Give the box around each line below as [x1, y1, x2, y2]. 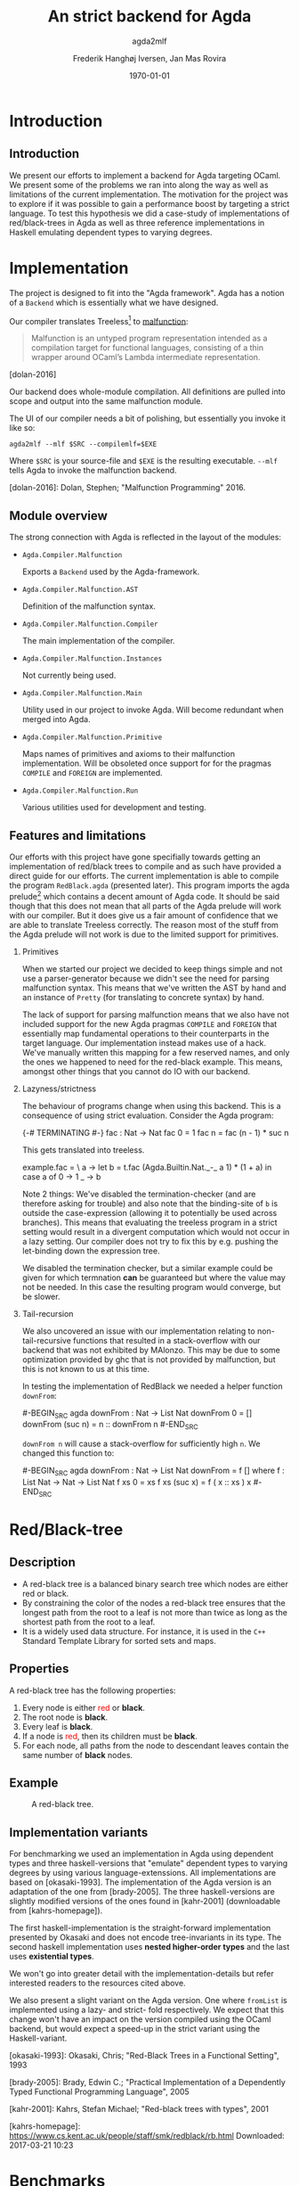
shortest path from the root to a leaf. [21, 1616, 156, 1627]
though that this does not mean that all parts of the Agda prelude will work [9, 900, 282, 911]
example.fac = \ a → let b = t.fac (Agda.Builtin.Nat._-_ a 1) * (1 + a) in [21, 1162, 272, 1172]
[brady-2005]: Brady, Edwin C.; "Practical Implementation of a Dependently [9, 2077, 287, 2088]
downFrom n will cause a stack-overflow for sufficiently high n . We [21, 1438, 261, 1450]
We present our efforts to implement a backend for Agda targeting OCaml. [9, 169, 281, 180]
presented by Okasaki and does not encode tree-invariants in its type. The [9, 1932, 282, 1943]
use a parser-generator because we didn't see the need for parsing [21, 973, 270, 983]
